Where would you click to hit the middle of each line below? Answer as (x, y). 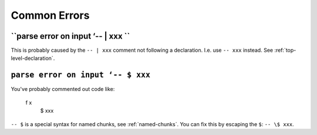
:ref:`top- (285, 50)
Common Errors (50, 15)
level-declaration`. (33, 58)
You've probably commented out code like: (63, 89)
